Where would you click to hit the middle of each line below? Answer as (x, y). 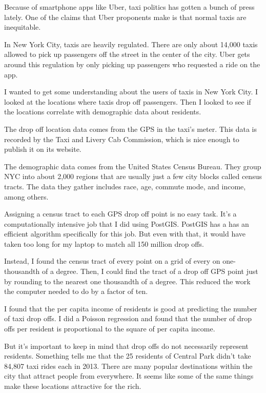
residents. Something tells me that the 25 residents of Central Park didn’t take (128, 356)
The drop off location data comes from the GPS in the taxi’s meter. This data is (131, 129)
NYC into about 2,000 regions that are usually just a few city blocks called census (133, 176)
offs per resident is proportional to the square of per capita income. (110, 329)
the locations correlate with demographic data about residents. (103, 112)
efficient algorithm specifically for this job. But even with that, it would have (125, 234)
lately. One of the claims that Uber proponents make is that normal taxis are (125, 17)
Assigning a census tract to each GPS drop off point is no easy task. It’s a (120, 214)
